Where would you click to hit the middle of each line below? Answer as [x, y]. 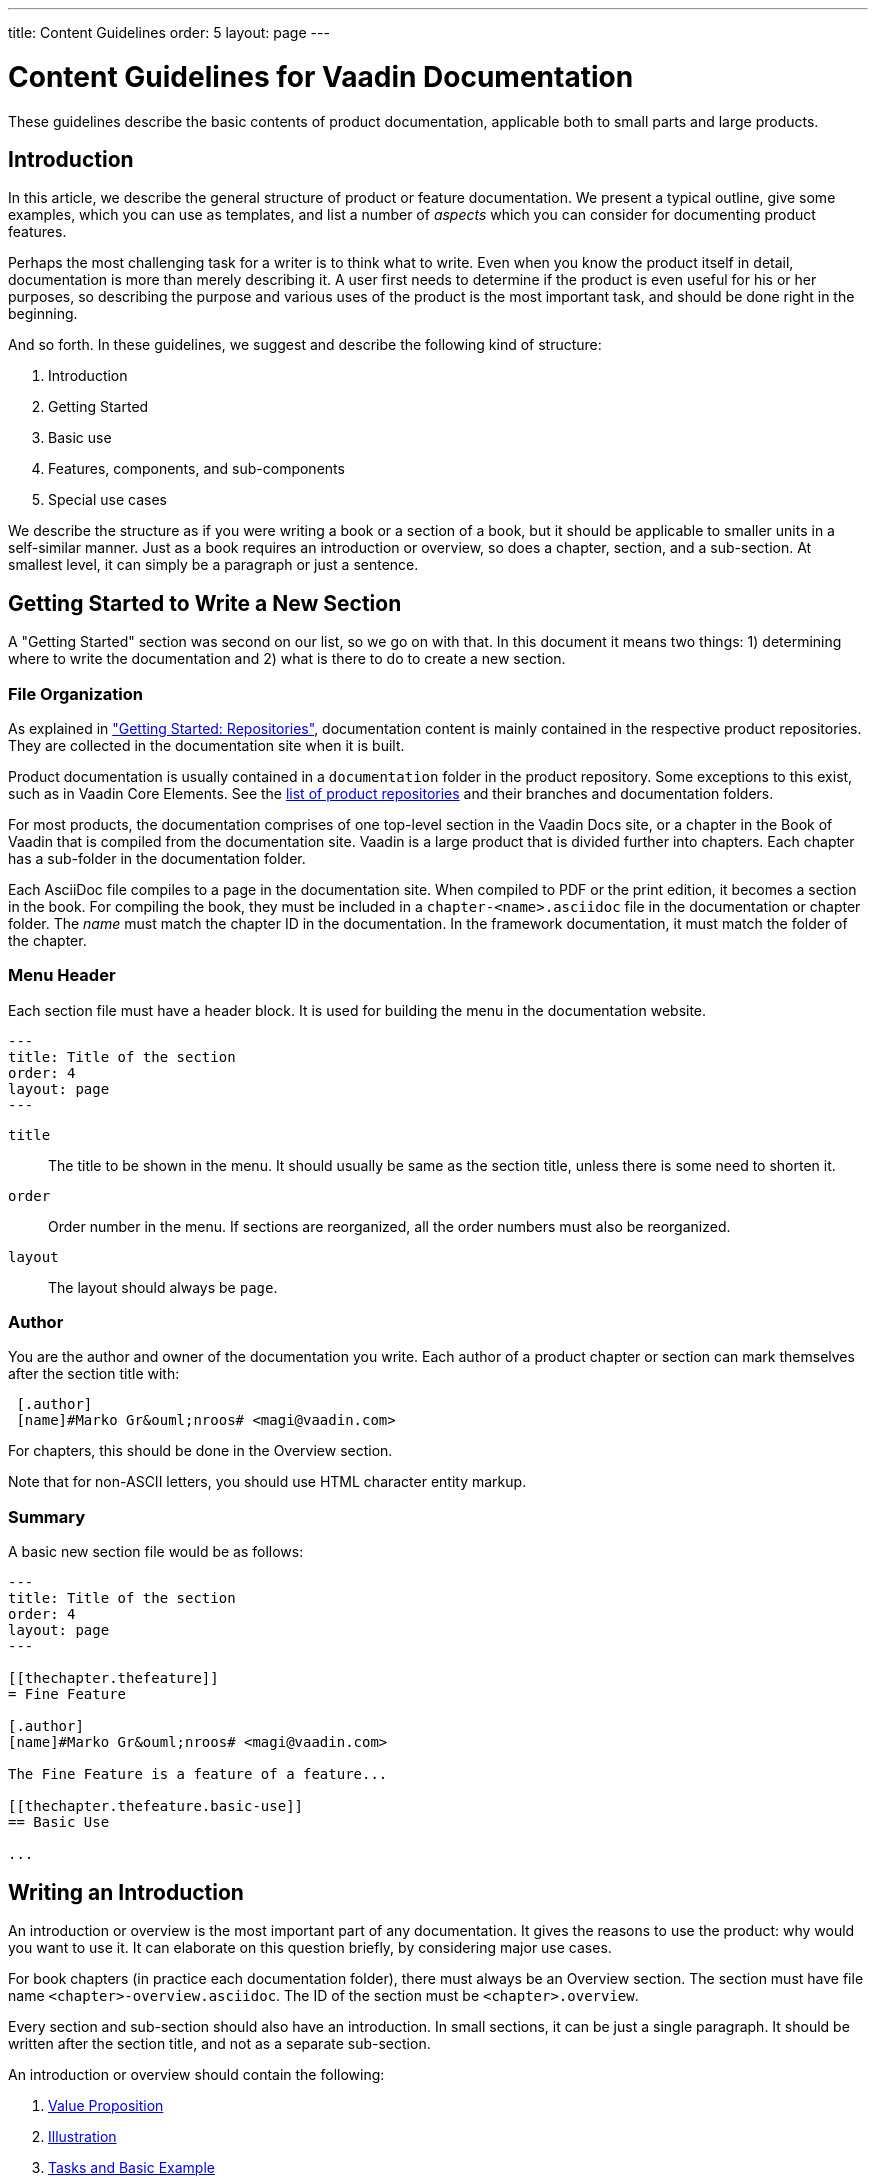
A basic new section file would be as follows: [156, 1552]
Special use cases [107, 500]
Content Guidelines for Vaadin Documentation [321, 76]
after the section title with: [94, 1374]
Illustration [82, 2137]
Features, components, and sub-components [196, 469]
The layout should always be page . [163, 1287]
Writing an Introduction [126, 1892]
